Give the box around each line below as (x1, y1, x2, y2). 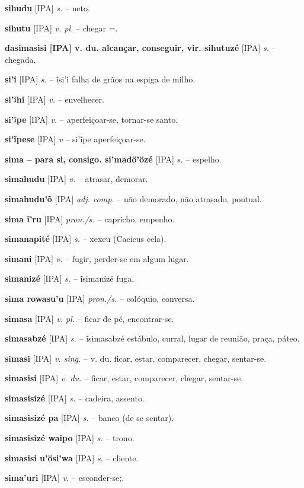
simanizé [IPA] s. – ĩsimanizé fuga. (5, 272, 135, 285)
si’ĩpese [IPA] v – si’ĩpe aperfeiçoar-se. (5, 133, 146, 145)
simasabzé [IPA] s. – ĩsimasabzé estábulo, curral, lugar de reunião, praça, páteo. (5, 332, 300, 345)
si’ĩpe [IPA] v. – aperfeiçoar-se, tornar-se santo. (5, 113, 178, 125)
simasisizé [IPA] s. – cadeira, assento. (5, 391, 145, 404)
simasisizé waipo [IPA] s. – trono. (5, 432, 135, 444)
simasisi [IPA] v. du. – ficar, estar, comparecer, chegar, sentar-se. (5, 372, 244, 384)
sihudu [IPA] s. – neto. (5, 2, 90, 14)
